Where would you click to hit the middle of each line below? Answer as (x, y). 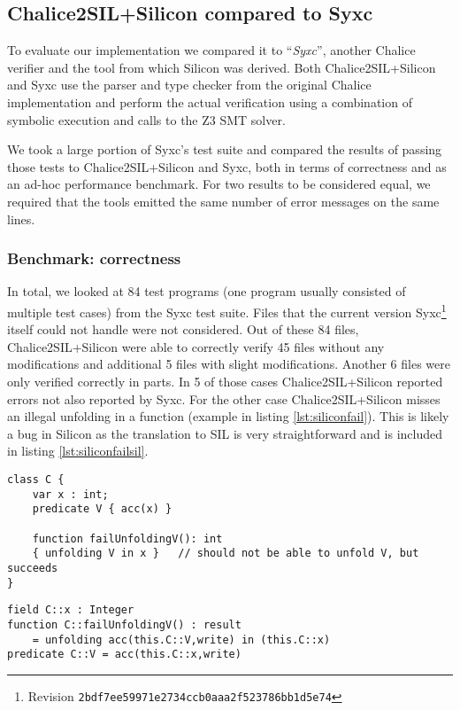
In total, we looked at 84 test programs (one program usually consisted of (207, 291)
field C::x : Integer (71, 610)
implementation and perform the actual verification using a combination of (210, 101)
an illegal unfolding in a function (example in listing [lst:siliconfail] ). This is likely (228, 416)
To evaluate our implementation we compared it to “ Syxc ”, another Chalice (211, 50)
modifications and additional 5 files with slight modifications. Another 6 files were (229, 364)
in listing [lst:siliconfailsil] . (78, 451)
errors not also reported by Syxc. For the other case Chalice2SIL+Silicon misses (224, 398)
